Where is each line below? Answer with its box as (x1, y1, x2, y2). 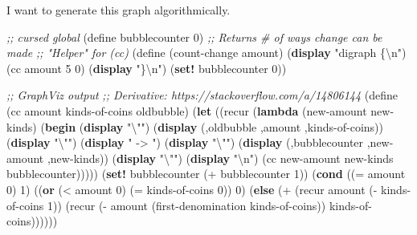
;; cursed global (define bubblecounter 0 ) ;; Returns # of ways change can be (6, 28, 382, 45)
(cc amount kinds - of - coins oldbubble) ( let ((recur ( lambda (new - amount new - (6, 102, 395, 119)
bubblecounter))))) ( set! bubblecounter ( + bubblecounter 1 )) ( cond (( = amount (6, 165, 406, 182)
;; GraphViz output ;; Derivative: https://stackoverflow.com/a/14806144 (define (6, 87, 399, 103)
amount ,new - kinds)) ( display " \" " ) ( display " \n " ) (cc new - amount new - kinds (6, 149, 394, 166)
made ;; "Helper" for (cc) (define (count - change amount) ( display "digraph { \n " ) (6, 44, 407, 61)
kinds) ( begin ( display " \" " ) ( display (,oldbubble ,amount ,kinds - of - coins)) (6, 118, 384, 135)
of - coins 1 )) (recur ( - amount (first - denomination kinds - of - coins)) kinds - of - (6, 197, 372, 213)
